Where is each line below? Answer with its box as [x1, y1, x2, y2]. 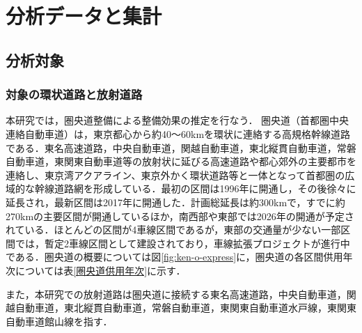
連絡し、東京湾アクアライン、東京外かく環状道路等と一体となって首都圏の [6, 167, 345, 182]
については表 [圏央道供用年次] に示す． [15, 263, 186, 277]
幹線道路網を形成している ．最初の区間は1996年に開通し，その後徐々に [34, 181, 356, 196]
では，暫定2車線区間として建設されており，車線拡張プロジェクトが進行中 [15, 235, 350, 250]
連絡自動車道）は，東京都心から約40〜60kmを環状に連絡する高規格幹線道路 [6, 126, 351, 141]
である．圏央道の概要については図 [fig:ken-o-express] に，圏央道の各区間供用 [6, 249, 343, 264]
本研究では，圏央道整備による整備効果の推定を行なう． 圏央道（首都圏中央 [6, 113, 349, 127]
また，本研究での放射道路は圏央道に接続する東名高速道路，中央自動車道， [6, 286, 347, 301]
